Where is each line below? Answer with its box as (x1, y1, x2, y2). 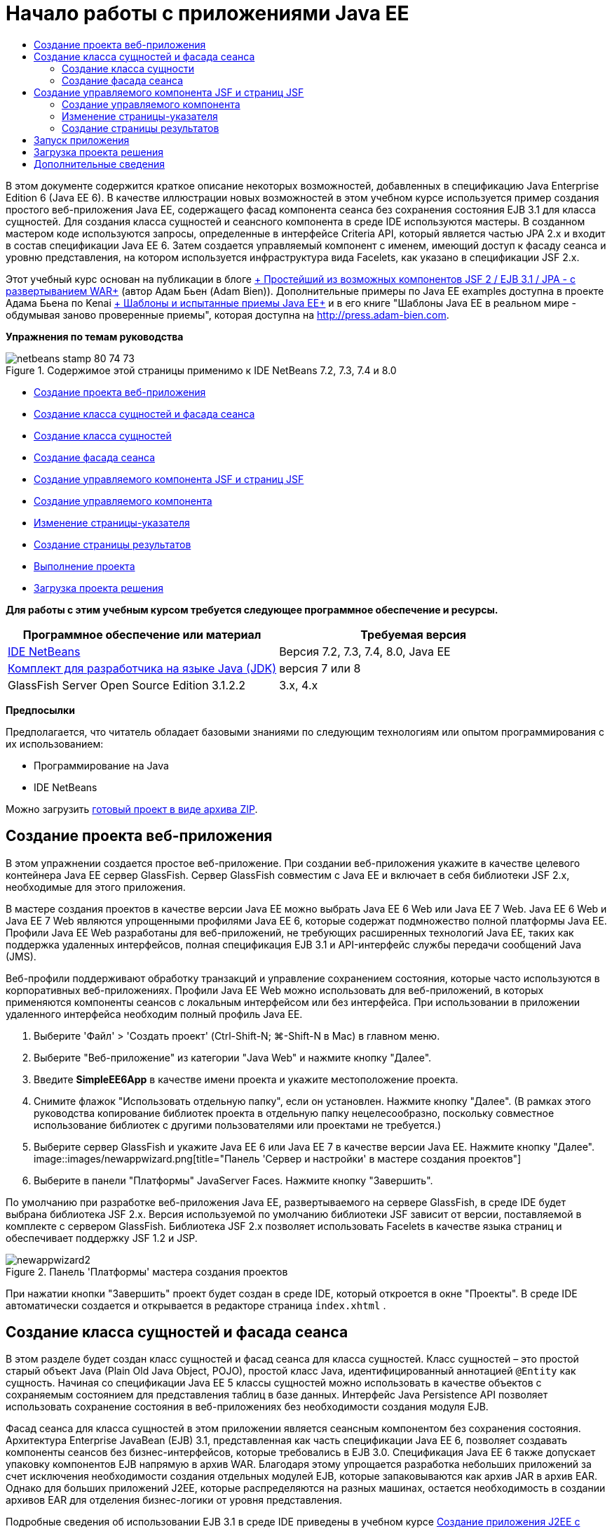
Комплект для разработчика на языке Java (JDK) (8, 661, 277, 675)
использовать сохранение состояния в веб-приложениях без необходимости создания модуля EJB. (6, 1401, 489, 1413)
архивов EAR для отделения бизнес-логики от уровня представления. (6, 1494, 343, 1507)
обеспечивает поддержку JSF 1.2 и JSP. (6, 1231, 198, 1244)
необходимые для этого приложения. (6, 880, 186, 893)
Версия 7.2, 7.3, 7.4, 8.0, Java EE (279, 644, 451, 658)
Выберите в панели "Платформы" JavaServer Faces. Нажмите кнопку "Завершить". (34, 1174, 433, 1186)
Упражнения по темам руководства (6, 330, 184, 343)
